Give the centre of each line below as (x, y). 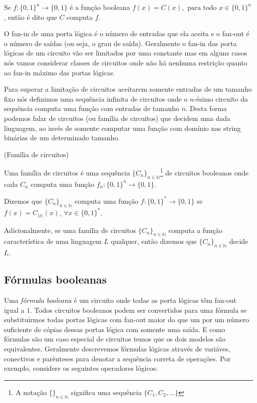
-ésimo (204, 99)
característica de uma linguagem (53, 241)
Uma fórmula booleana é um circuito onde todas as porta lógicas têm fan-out (120, 300)
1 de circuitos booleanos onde (204, 172)
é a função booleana (100, 7)
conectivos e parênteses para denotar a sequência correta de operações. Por (117, 358)
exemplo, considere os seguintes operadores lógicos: (81, 368)
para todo (202, 8)
